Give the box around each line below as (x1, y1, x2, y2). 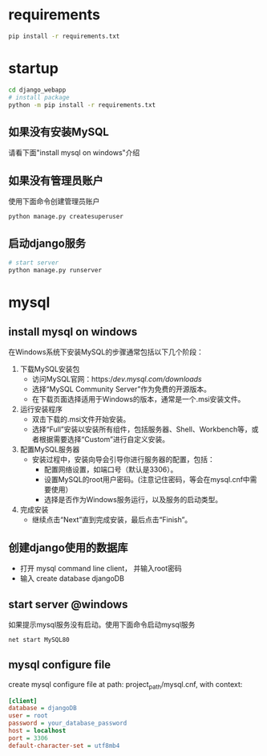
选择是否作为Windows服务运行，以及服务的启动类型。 (43, 495, 223, 505)
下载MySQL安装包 (19, 364, 80, 374)
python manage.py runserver (8, 266, 103, 274)
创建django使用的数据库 (8, 541, 128, 554)
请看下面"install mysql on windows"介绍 (8, 148, 140, 157)
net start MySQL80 (8, 636, 70, 644)
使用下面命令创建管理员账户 (8, 197, 100, 206)
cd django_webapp (8, 86, 67, 94)
